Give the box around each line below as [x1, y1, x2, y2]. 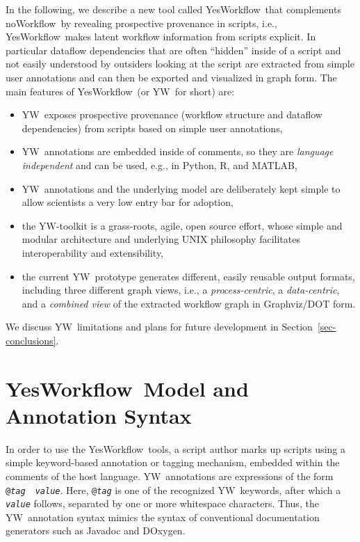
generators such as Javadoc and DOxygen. [6, 523, 186, 538]
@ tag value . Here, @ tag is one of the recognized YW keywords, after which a [6, 482, 341, 497]
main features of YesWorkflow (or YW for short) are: [6, 83, 235, 98]
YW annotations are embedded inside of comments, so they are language [22, 144, 334, 159]
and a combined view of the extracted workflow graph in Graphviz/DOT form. [22, 296, 356, 310]
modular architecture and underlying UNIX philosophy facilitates [22, 232, 300, 246]
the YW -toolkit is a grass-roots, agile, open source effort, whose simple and [22, 218, 343, 232]
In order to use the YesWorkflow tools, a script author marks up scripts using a [6, 441, 345, 456]
